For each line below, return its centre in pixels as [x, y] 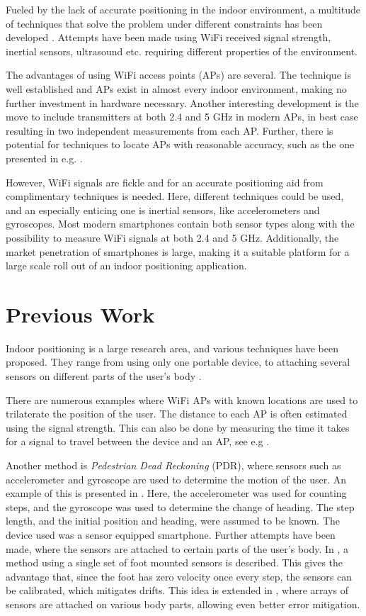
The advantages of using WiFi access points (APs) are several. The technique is [178, 75]
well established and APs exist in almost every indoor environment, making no [176, 88]
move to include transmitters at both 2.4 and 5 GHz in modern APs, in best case [182, 117]
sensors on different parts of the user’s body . [104, 376]
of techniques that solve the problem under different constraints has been [164, 23]
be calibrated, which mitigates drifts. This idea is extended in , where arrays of [177, 590]
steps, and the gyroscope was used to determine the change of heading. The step [180, 506]
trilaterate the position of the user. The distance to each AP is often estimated [177, 414]
